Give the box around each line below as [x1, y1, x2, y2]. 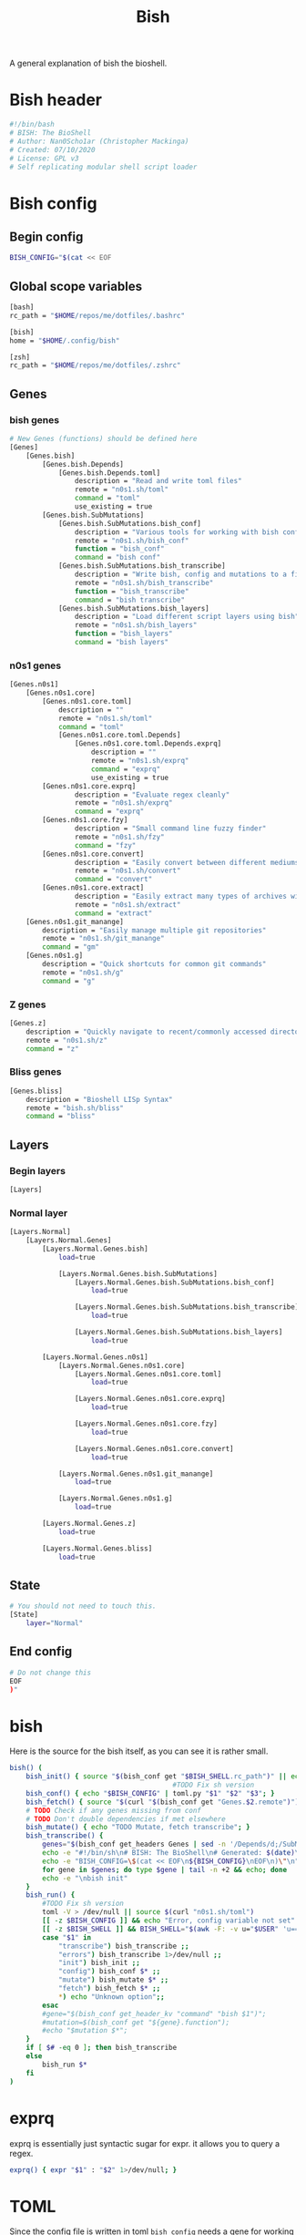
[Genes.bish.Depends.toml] [57, 468, 161, 478]
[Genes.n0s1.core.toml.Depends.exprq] [74, 739, 222, 748]
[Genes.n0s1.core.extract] [42, 883, 145, 892]
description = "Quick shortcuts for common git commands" [42, 960, 267, 969]
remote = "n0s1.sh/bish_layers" [74, 621, 198, 630]
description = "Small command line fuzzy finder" [74, 824, 267, 833]
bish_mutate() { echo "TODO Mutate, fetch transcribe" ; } [25, 1823, 250, 1832]
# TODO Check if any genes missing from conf [25, 1806, 202, 1815]
